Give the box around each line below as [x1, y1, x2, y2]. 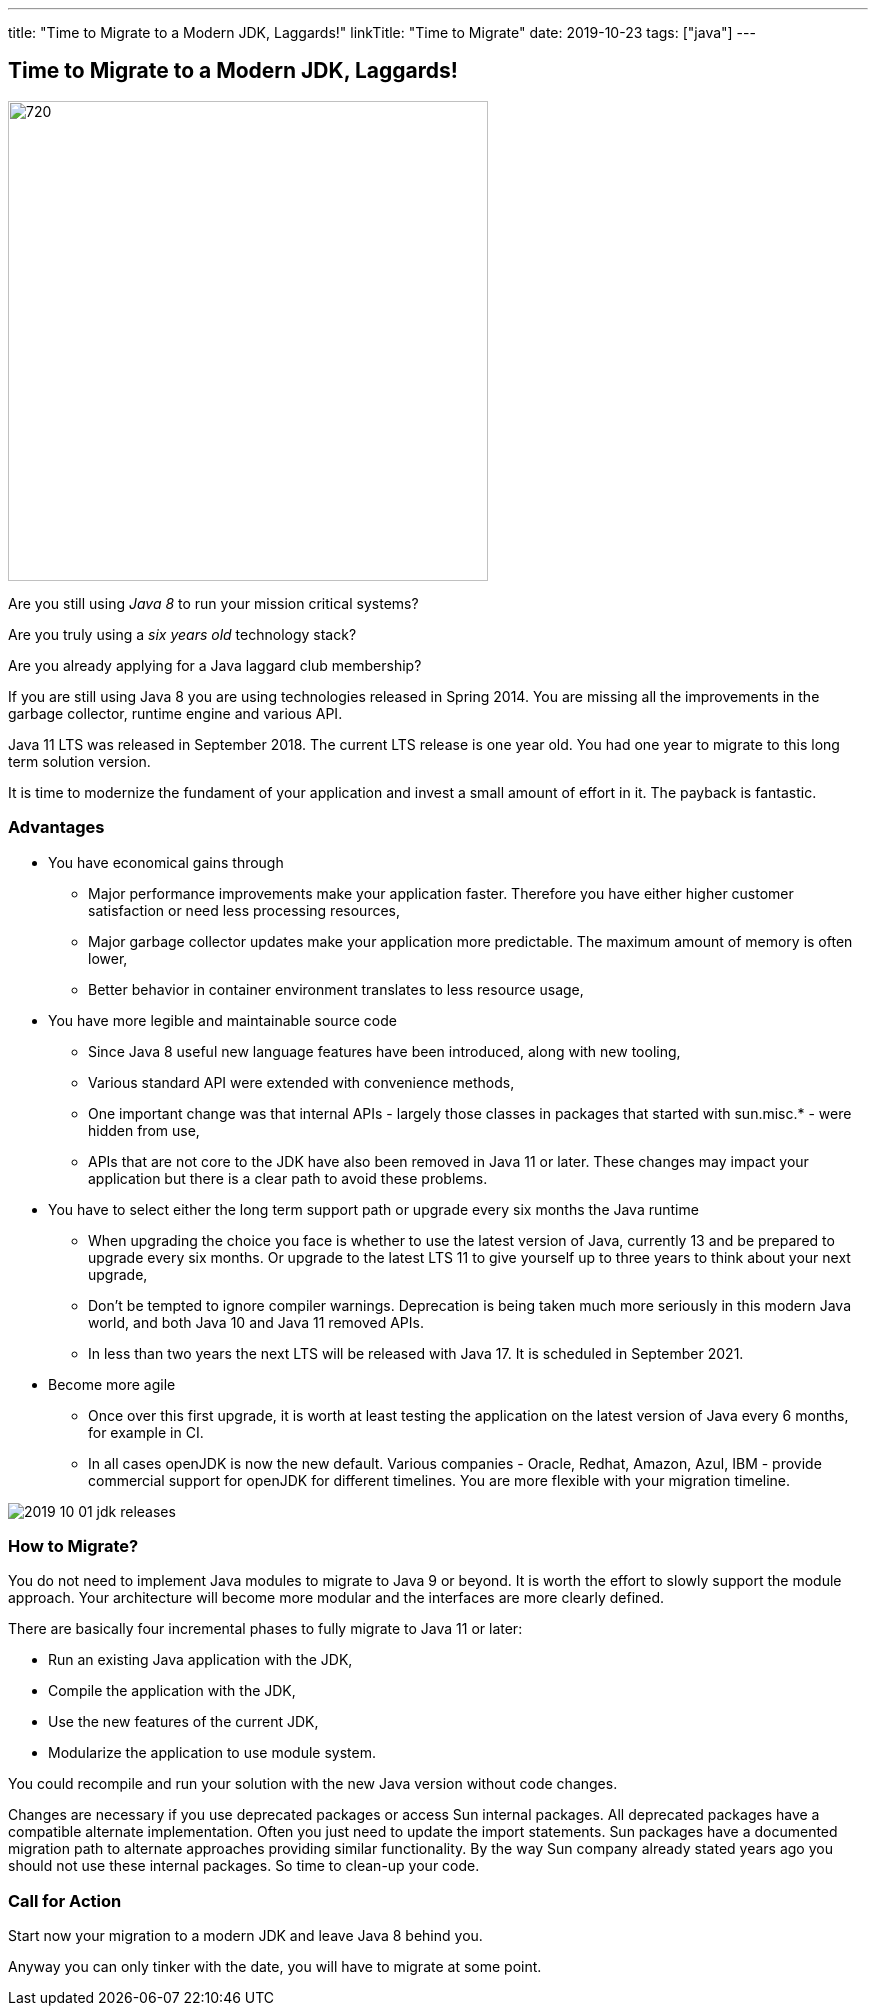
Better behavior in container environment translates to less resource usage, [88, 980, 584, 998]
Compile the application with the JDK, [48, 1682, 296, 1700]
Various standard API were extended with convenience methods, [88, 1073, 515, 1091]
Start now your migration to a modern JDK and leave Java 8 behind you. [8, 1927, 483, 1945]
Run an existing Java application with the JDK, [48, 1651, 353, 1669]
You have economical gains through [48, 853, 284, 871]
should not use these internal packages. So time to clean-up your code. [8, 1857, 480, 1875]
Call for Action [8, 1890, 122, 1911]
